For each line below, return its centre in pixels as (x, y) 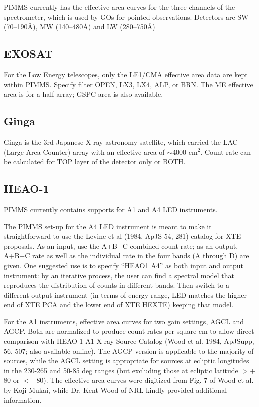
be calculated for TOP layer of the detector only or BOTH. (95, 161)
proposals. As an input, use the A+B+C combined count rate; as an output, (121, 246)
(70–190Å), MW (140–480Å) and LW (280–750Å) (80, 26)
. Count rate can (226, 151)
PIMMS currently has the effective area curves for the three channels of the (120, 7)
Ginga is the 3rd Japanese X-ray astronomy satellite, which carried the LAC (121, 141)
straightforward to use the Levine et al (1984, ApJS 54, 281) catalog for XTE (123, 236)
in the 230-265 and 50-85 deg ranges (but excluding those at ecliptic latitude (121, 370)
